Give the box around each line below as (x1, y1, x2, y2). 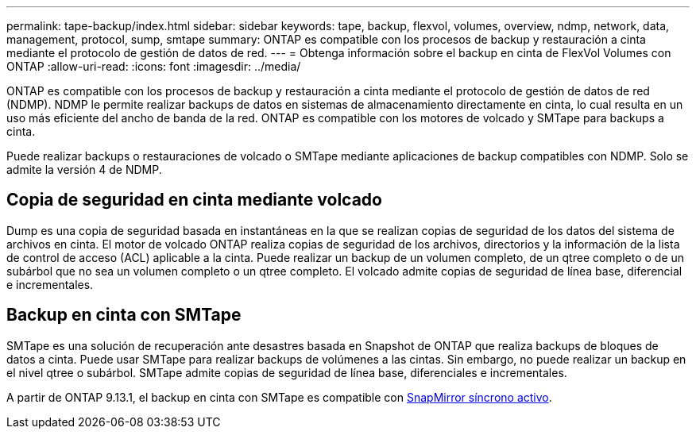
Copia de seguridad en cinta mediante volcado (6, 190, 382, 210)
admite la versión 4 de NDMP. (6, 163, 162, 176)
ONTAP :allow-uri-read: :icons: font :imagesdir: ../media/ (6, 60, 301, 73)
